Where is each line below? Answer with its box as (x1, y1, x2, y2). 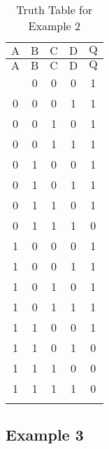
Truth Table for (16, 1, 93, 18)
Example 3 (6, 424, 84, 445)
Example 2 (28, 18, 81, 34)
